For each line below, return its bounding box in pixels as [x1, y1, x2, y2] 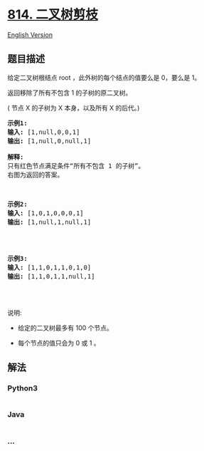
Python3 [7, 383, 38, 393]
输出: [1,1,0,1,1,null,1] [7, 272, 95, 280]
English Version [7, 30, 53, 39]
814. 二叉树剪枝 [7, 6, 98, 23]
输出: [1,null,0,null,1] [7, 137, 92, 145]
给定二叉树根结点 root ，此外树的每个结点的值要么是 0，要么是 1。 [7, 73, 201, 82]
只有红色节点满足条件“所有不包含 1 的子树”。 [7, 162, 145, 170]
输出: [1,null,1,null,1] [7, 218, 92, 226]
